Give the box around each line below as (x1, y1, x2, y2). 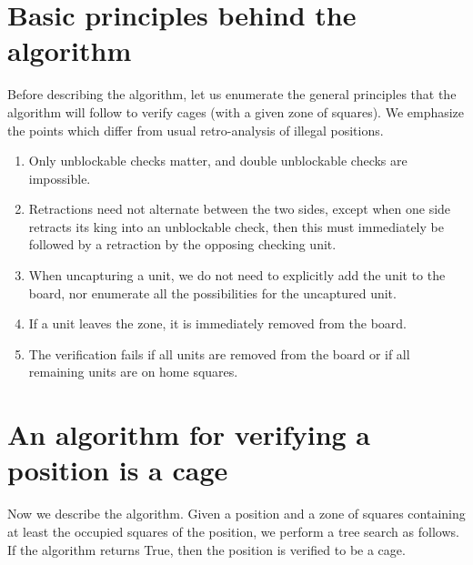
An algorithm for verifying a (7, 416, 371, 453)
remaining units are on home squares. (28, 362, 238, 381)
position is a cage (7, 451, 228, 489)
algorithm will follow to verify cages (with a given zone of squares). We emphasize (7, 102, 465, 121)
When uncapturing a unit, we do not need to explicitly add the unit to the (28, 266, 446, 285)
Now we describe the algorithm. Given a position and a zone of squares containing (7, 504, 466, 523)
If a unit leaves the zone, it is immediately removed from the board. (28, 314, 407, 333)
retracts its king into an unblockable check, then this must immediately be (28, 217, 444, 236)
